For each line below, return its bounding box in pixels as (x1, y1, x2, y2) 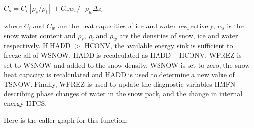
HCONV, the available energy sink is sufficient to (84, 40, 233, 51)
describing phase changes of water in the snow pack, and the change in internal (4, 88, 243, 99)
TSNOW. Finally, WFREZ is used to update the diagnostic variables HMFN (4, 78, 236, 89)
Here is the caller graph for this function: (4, 114, 128, 125)
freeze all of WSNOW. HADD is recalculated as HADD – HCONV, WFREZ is (4, 50, 242, 60)
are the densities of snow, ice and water (119, 30, 238, 40)
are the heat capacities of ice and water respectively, (58, 21, 215, 30)
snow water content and (4, 30, 76, 40)
